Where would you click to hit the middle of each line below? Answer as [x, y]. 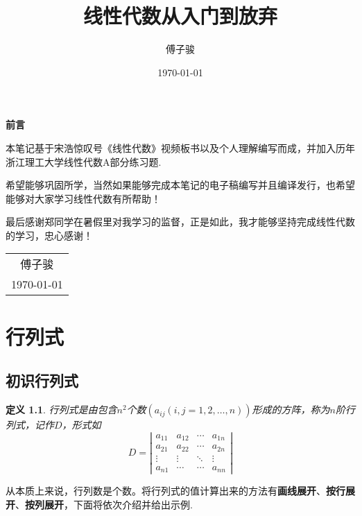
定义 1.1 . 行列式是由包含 [61, 410]
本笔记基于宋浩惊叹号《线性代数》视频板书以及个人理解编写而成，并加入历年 [180, 147]
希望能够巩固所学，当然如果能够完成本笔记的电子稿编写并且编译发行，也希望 [180, 185]
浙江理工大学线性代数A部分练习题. [84, 161]
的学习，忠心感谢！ [49, 235]
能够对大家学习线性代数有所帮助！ [83, 198]
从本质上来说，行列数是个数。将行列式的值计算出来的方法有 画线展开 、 [166, 491]
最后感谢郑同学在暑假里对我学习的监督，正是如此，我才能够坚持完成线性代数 [180, 222]
